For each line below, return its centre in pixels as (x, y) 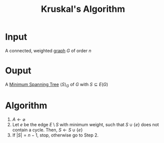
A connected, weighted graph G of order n (48, 50)
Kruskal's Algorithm (83, 9)
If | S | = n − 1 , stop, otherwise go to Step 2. (55, 135)
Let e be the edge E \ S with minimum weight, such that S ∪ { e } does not (85, 124)
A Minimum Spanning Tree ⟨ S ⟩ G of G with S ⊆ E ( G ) (57, 85)
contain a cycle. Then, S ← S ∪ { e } (47, 130)
